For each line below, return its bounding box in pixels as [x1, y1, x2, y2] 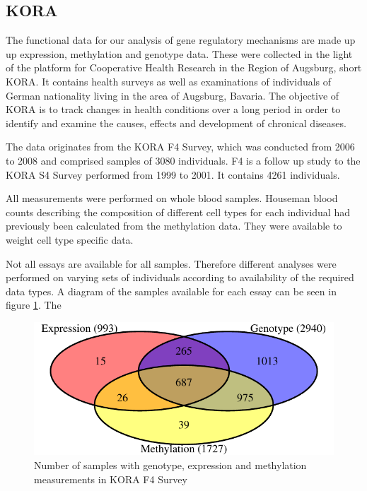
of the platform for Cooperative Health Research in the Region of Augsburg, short [6, 60, 362, 75]
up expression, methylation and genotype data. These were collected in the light [6, 46, 353, 61]
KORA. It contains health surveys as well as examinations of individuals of [6, 73, 332, 88]
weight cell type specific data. [6, 232, 134, 247]
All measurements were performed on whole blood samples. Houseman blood [6, 191, 338, 206]
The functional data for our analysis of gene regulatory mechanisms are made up [6, 32, 356, 47]
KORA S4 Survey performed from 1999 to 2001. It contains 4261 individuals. [6, 167, 340, 182]
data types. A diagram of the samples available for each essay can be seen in [6, 283, 337, 298]
